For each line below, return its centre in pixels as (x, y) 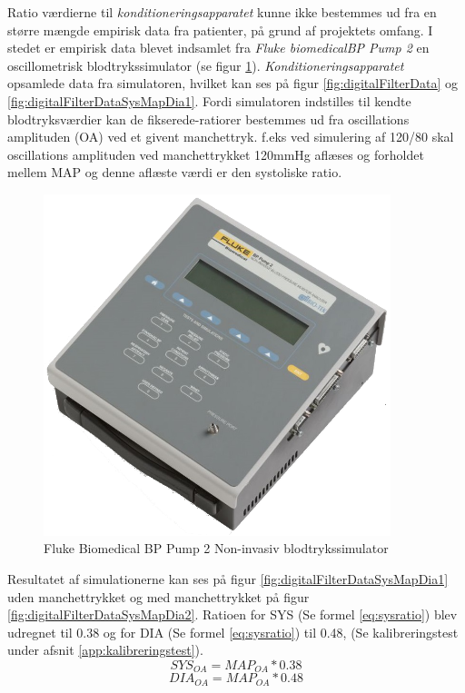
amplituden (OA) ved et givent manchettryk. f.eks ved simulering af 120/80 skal (231, 137)
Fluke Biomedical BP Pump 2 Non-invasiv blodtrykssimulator (216, 548)
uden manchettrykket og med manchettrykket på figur (158, 596)
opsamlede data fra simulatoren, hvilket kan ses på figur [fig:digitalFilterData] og (232, 83)
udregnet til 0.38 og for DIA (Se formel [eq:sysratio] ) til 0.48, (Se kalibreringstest (233, 632)
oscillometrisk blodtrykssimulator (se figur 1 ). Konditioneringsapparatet (206, 65)
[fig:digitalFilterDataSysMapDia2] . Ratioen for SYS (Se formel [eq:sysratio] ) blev (232, 614)
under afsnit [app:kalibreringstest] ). (105, 650)
